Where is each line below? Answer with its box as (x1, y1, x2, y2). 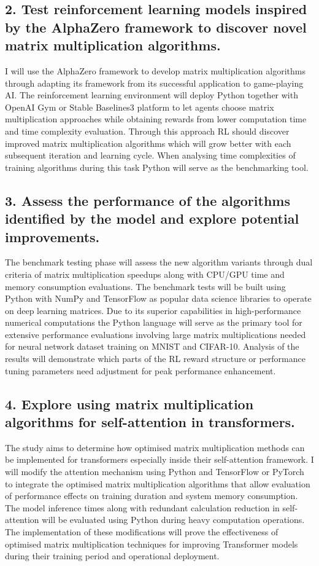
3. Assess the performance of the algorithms (5, 191, 290, 210)
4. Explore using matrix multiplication (5, 394, 254, 413)
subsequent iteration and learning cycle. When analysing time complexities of (5, 149, 296, 162)
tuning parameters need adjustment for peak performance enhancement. (5, 364, 276, 377)
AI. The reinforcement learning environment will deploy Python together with (5, 88, 298, 101)
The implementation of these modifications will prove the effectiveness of (5, 525, 279, 538)
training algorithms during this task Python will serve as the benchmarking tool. (5, 160, 309, 173)
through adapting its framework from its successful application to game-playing (5, 76, 304, 89)
